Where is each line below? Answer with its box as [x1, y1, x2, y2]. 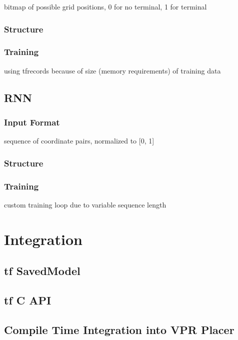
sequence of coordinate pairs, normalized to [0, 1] [4, 135, 154, 146]
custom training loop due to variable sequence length [4, 199, 166, 209]
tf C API [4, 292, 51, 308]
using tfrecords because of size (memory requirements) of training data [4, 65, 221, 75]
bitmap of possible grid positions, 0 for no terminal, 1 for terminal [4, 1, 207, 11]
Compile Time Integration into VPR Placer [4, 321, 234, 337]
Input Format [4, 115, 60, 128]
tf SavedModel [4, 263, 80, 278]
